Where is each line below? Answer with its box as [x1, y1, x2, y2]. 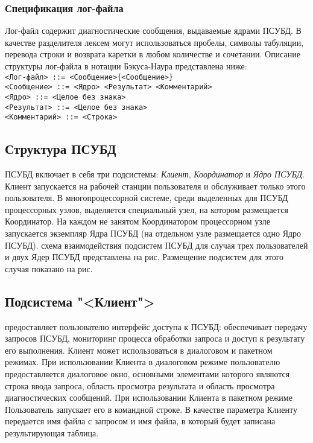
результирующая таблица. [5, 426, 99, 439]
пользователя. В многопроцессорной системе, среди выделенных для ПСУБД [5, 191, 288, 204]
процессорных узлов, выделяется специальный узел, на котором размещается [5, 203, 288, 215]
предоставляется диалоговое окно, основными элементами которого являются [5, 368, 290, 380]
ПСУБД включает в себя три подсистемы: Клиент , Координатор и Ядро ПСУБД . [5, 168, 305, 180]
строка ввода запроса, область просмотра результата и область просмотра [5, 379, 275, 392]
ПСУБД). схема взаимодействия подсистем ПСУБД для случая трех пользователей [5, 238, 308, 251]
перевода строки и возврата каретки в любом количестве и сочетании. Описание [5, 48, 300, 60]
